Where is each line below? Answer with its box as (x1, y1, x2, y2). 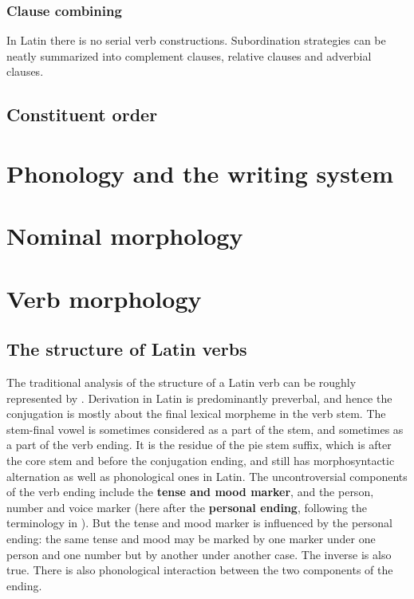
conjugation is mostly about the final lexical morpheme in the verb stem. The (6, 405, 386, 422)
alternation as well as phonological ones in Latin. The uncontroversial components (6, 467, 408, 484)
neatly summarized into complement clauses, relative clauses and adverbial (6, 47, 372, 64)
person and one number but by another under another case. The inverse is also (6, 546, 392, 562)
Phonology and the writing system (6, 156, 394, 189)
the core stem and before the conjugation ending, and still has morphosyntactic (6, 452, 395, 469)
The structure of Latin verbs (6, 337, 247, 361)
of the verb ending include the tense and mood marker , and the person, (6, 483, 374, 500)
